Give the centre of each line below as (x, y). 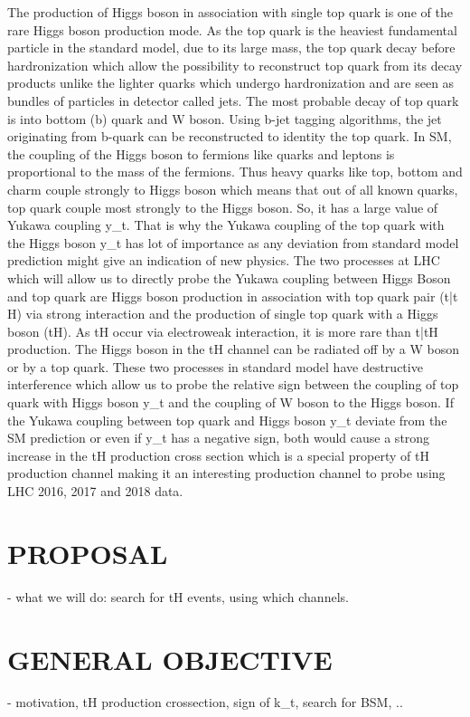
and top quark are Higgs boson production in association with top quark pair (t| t (233, 296)
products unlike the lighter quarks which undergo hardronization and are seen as (231, 83)
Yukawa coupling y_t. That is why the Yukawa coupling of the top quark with (226, 225)
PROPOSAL (88, 553)
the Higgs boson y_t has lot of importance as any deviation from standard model (233, 242)
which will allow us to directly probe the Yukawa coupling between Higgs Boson (229, 277)
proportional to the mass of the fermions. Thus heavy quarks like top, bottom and (235, 172)
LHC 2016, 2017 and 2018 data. (95, 491)
